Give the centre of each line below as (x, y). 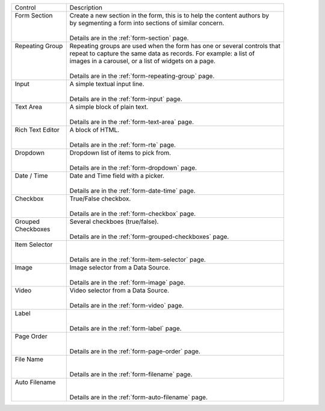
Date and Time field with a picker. (117, 176)
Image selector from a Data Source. (120, 267)
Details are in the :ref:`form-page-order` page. (135, 351)
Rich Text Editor (37, 130)
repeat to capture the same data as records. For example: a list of (162, 53)
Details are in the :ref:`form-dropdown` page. (133, 168)
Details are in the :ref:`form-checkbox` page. (133, 214)
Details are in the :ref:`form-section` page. (129, 38)
